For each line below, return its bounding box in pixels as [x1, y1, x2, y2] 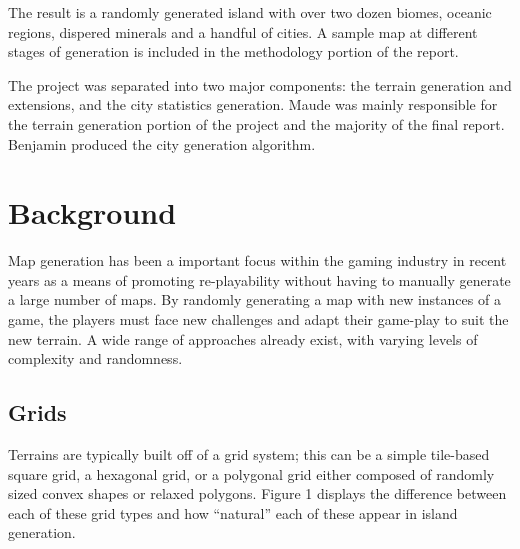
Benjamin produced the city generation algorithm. [8, 133, 316, 154]
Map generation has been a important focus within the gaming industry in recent [8, 250, 507, 271]
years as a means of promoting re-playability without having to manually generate [8, 269, 511, 290]
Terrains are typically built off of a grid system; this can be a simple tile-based [8, 444, 490, 465]
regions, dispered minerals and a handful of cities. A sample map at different [8, 21, 478, 42]
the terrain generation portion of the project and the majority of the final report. [8, 113, 505, 134]
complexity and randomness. [8, 348, 183, 369]
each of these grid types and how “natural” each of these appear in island [8, 502, 458, 523]
